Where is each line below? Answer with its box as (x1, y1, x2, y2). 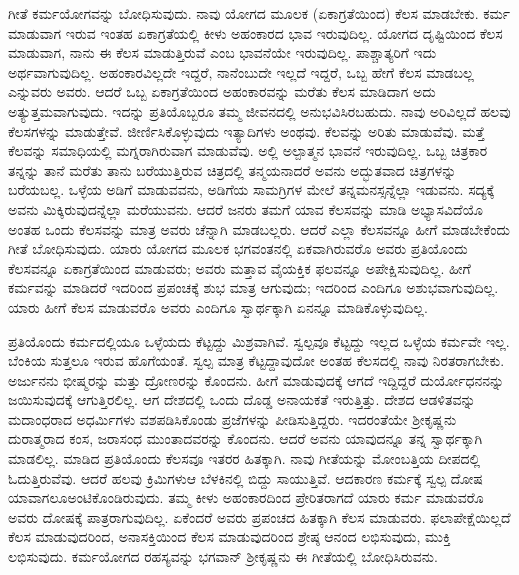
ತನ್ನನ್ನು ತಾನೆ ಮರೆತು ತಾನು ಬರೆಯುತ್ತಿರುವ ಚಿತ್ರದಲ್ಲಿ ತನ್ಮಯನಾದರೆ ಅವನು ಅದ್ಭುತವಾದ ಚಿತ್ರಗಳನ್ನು (8, 159, 457, 180)
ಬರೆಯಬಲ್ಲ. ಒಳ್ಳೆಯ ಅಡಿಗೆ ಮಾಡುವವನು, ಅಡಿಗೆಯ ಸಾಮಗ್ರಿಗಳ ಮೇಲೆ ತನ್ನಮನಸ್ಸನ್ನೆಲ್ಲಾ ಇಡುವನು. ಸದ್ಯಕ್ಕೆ (8, 179, 495, 200)
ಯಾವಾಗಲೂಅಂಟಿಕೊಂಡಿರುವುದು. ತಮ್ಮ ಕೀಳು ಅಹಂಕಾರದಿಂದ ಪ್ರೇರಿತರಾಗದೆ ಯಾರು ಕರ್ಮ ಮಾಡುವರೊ (8, 487, 484, 508)
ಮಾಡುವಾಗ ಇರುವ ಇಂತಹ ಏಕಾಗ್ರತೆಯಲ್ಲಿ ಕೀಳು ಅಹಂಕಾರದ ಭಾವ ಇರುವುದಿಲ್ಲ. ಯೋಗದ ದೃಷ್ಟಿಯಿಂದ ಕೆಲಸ (8, 22, 503, 43)
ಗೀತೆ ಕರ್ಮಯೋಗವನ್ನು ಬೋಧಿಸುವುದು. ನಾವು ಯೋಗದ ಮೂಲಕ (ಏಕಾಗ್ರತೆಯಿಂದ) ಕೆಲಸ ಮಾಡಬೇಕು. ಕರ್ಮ (8, 3, 511, 23)
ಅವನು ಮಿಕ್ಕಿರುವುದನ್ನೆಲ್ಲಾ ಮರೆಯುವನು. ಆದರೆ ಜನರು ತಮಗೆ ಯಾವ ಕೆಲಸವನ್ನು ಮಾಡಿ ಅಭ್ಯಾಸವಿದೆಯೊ (8, 198, 483, 219)
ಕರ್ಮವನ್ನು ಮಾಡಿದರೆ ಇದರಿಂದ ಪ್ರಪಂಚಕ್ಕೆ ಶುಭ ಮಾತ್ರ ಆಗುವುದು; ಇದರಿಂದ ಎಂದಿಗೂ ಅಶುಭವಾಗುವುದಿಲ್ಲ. (8, 277, 499, 298)
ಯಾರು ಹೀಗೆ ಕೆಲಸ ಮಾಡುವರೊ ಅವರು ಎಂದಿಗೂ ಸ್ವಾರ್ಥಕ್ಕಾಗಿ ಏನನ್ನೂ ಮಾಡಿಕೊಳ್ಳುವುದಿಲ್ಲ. (8, 296, 428, 317)
